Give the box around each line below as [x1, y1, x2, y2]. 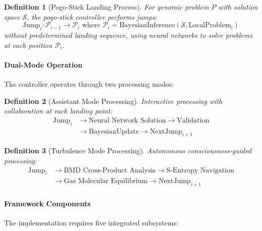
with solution [218, 2, 258, 12]
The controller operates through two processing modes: [4, 78, 174, 89]
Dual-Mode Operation [4, 59, 83, 70]
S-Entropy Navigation [166, 166, 234, 174]
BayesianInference [119, 22, 175, 29]
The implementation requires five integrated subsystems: [4, 217, 178, 228]
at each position [4, 39, 52, 50]
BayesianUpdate [89, 128, 139, 135]
